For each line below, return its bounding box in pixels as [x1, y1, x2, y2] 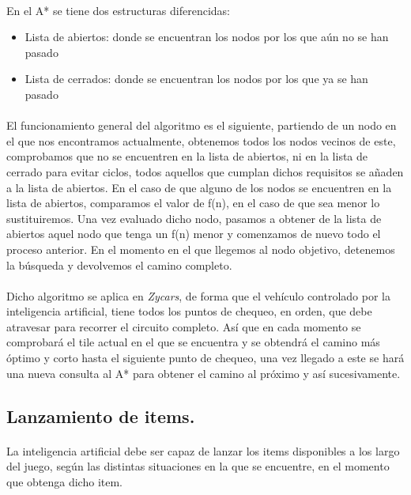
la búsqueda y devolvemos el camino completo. [6, 256, 232, 273]
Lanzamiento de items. [6, 403, 195, 428]
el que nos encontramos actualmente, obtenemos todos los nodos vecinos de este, [6, 132, 396, 149]
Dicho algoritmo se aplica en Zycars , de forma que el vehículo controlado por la [6, 287, 390, 304]
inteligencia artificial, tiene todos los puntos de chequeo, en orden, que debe [6, 303, 372, 319]
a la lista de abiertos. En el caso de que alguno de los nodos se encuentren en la [6, 179, 392, 195]
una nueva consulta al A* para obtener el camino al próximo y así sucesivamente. [6, 365, 401, 381]
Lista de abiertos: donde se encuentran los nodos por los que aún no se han [25, 28, 389, 45]
